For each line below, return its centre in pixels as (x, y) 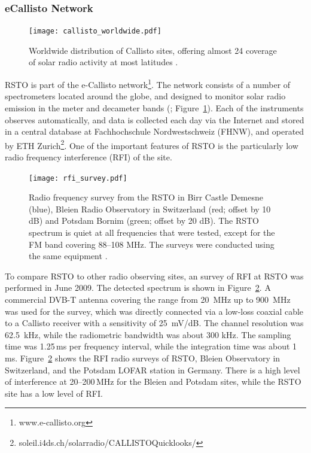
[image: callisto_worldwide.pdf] (95, 31)
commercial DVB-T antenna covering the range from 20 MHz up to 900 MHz (148, 299)
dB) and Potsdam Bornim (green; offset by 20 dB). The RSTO (144, 221)
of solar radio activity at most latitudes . (103, 62)
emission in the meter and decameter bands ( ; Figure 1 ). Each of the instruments (154, 107)
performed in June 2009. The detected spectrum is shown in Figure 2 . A (138, 288)
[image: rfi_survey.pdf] (78, 178)
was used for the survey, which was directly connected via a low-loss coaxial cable (154, 311)
